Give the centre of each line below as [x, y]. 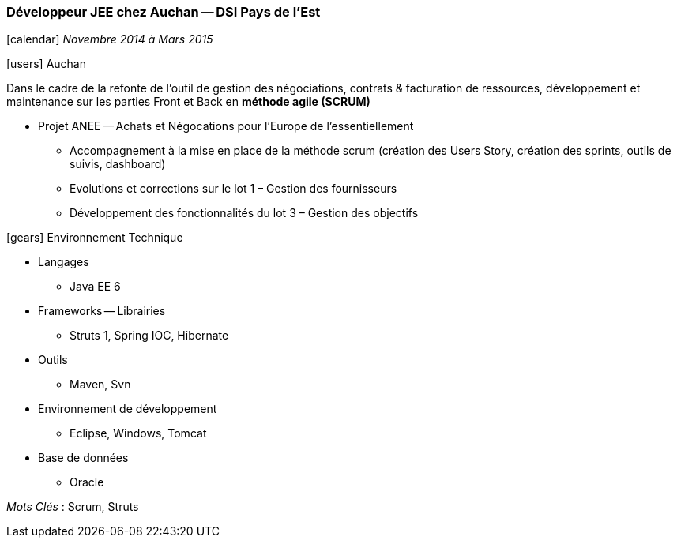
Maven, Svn [100, 385]
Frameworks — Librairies [102, 311]
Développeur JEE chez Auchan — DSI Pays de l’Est [164, 12]
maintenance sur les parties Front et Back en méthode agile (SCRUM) [188, 102]
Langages [64, 262]
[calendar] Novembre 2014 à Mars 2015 [110, 39]
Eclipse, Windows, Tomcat [138, 433]
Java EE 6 [95, 287]
